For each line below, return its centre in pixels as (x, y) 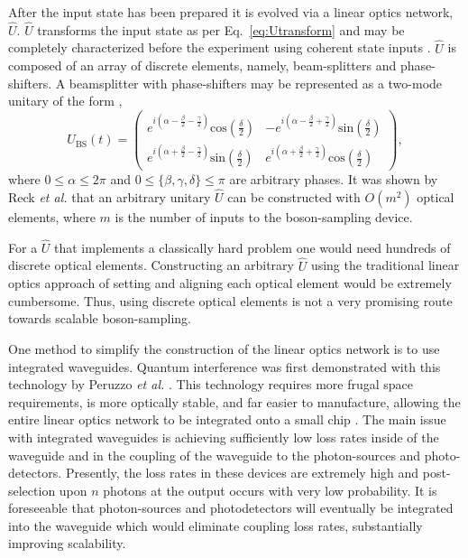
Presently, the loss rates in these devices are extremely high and (242, 473)
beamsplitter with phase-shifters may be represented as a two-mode (256, 83)
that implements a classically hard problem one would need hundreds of (252, 247)
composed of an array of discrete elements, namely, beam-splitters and (202, 65)
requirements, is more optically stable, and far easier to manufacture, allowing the (234, 401)
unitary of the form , (65, 101)
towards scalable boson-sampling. (100, 318)
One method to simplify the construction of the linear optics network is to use (224, 348)
